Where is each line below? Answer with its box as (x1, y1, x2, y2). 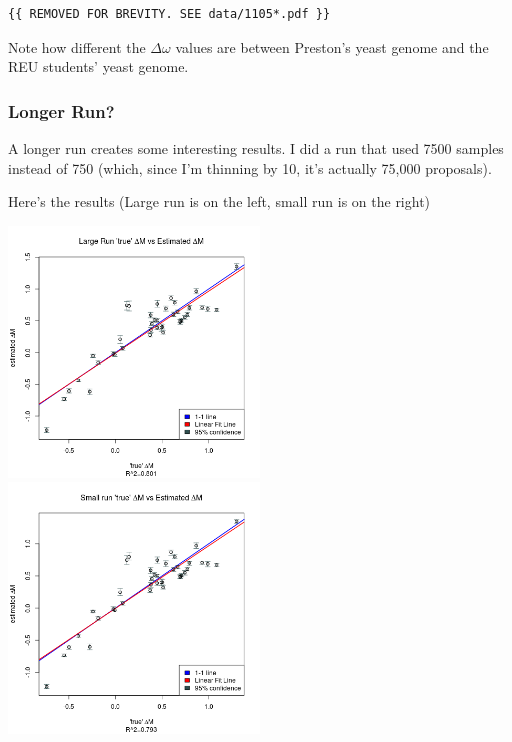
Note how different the (8, 36, 146, 57)
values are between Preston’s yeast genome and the (175, 36, 489, 57)
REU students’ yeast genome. (8, 56, 189, 77)
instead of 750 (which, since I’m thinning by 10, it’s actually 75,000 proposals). (8, 157, 492, 178)
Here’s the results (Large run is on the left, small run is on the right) (8, 191, 431, 212)
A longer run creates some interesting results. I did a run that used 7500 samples (8, 138, 504, 158)
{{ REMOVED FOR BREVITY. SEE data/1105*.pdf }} (8, 7, 331, 21)
